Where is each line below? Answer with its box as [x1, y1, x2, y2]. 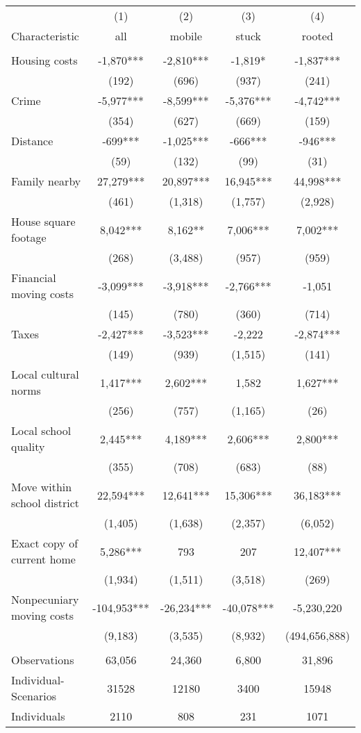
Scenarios [11, 688, 57, 704]
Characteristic [11, 28, 79, 44]
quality [11, 438, 45, 454]
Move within [11, 479, 72, 495]
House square [11, 213, 76, 229]
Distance [11, 133, 53, 149]
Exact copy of [11, 535, 78, 551]
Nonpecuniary [11, 591, 79, 607]
